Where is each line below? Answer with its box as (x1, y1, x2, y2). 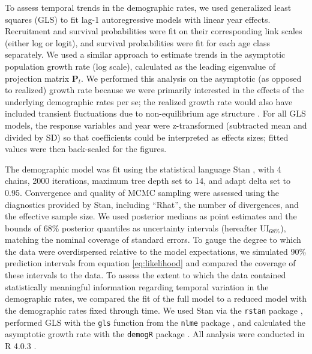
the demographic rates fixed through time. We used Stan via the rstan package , (5, 304, 303, 316)
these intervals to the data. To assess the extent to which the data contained (5, 269, 286, 281)
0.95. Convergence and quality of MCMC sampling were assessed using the (5, 186, 280, 198)
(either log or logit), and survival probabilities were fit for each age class (5, 36, 270, 49)
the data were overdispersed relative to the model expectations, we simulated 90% (5, 245, 307, 257)
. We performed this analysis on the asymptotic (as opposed (81, 72, 302, 84)
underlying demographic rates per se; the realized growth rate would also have (5, 95, 293, 108)
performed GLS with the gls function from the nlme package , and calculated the (5, 316, 305, 328)
